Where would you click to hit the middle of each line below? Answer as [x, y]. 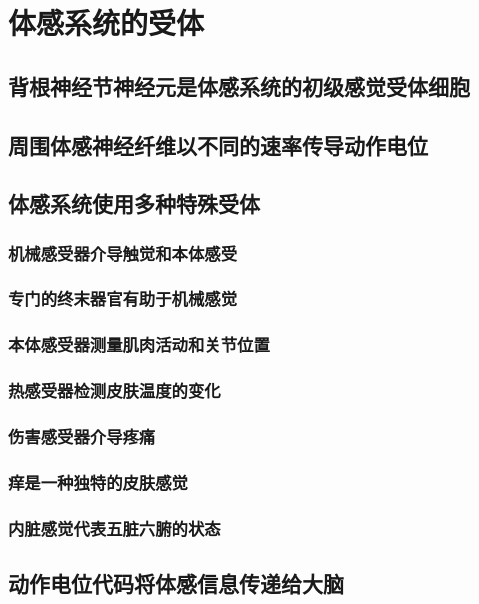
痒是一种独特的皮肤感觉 [98, 481]
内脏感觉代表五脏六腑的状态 [114, 527]
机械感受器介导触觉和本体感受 [123, 252]
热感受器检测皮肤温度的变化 [114, 390]
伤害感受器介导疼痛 [82, 436]
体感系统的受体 [106, 22]
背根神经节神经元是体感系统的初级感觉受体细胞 [239, 85]
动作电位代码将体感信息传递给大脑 [176, 583]
